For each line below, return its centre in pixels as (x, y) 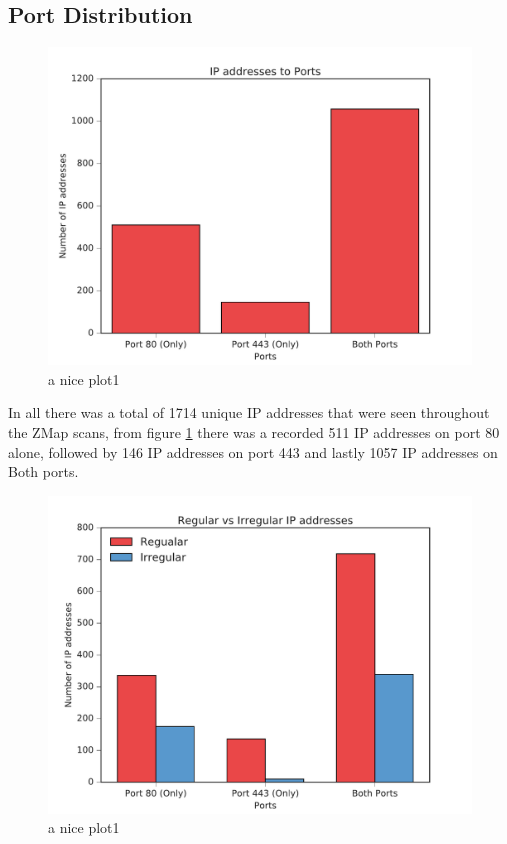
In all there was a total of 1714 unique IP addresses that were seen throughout (249, 412)
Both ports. (43, 471)
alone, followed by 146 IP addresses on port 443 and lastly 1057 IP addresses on (253, 451)
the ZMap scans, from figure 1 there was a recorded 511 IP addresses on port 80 (254, 431)
